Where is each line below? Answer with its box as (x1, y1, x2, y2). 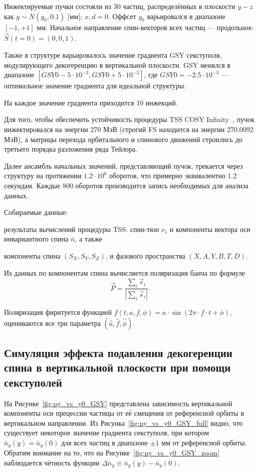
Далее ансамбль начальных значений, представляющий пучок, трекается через (4, 160, 243, 171)
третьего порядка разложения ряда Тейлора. (4, 144, 138, 154)
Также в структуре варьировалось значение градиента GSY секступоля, (4, 50, 222, 60)
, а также (75, 233, 102, 244)
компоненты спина (4, 250, 61, 261)
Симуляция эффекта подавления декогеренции (4, 344, 232, 360)
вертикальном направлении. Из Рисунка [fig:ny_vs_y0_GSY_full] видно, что (4, 417, 243, 428)
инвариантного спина (4, 233, 69, 244)
